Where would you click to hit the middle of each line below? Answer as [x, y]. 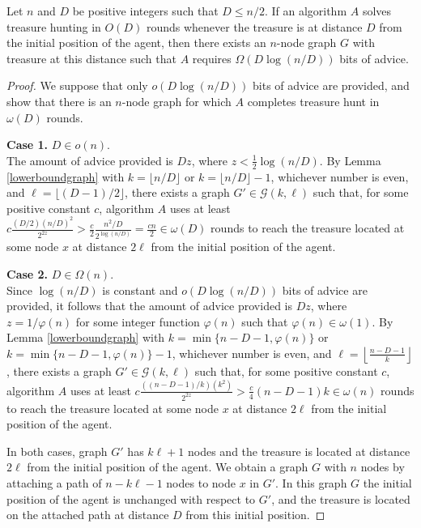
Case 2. [28, 273]
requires [212, 58]
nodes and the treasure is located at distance [299, 451]
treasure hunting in [54, 26]
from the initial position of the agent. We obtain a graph [168, 467]
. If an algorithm [306, 11]
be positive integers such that [145, 11]
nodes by [383, 467]
